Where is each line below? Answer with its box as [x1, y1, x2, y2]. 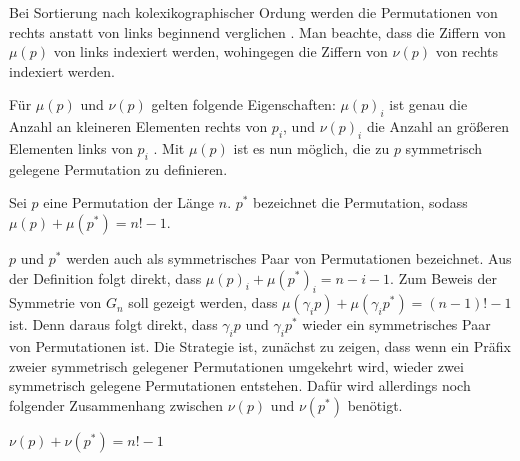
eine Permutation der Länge [43, 192, 215, 213]
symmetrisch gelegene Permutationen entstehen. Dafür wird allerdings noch [9, 375, 471, 396]
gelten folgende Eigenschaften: [151, 94, 336, 115]
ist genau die [389, 94, 468, 115]
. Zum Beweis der [390, 267, 497, 288]
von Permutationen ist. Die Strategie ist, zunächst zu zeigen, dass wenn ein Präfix [9, 336, 511, 357]
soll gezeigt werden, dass [128, 292, 278, 313]
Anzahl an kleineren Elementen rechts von [9, 116, 268, 137]
